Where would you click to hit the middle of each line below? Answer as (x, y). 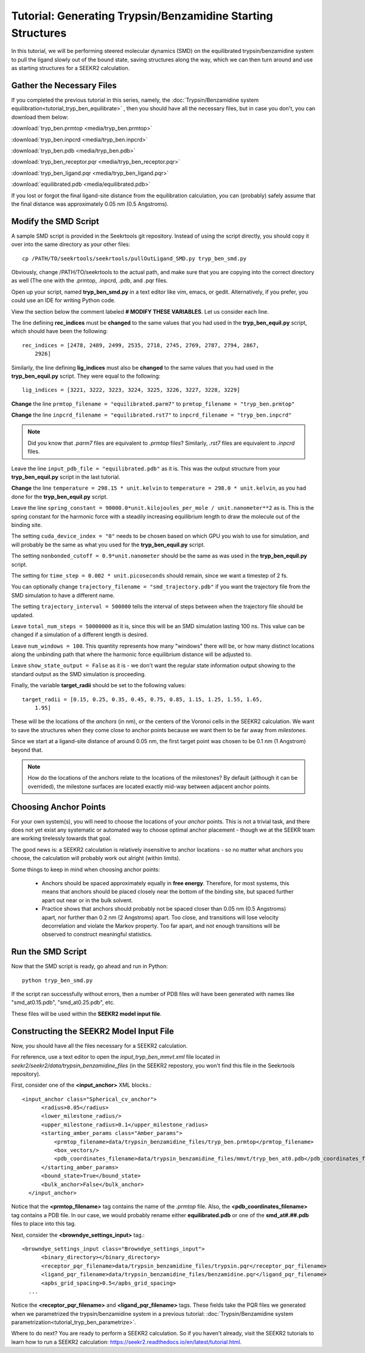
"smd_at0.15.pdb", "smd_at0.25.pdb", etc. (63, 1003)
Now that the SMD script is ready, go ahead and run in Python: (90, 966)
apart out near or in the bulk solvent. (87, 900)
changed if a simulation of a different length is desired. (80, 635)
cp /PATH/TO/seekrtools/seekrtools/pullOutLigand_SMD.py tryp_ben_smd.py (134, 258)
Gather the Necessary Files (64, 85)
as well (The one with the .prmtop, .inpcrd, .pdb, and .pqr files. (90, 281)
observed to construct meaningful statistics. (97, 934)
